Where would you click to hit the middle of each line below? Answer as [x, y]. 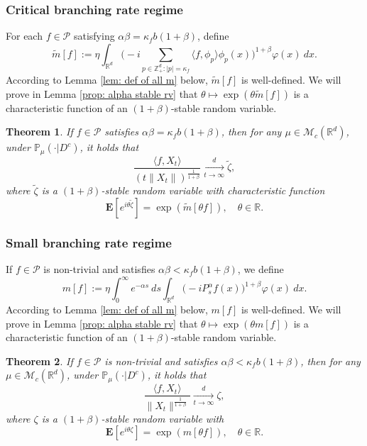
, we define [261, 269]
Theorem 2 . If [39, 361]
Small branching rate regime [89, 242]
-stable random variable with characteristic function [213, 190]
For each [24, 36]
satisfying [94, 36]
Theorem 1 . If [39, 132]
